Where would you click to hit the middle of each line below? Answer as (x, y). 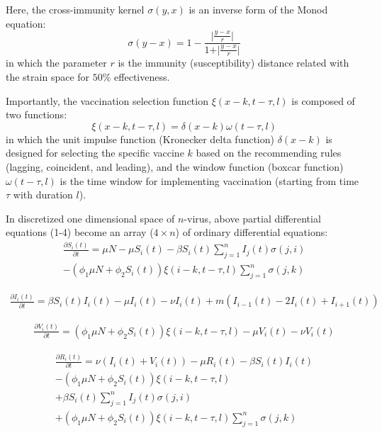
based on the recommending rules (269, 153)
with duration (43, 195)
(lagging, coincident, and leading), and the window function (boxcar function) (175, 166)
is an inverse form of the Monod (258, 9)
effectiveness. (142, 76)
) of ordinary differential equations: (252, 232)
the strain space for (48, 76)
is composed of (323, 100)
